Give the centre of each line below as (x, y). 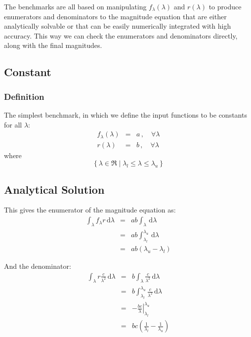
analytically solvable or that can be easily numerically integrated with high (118, 26)
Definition (24, 96)
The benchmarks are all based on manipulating (75, 6)
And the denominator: (38, 266)
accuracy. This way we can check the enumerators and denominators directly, (121, 35)
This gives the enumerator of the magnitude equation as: (90, 210)
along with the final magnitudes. (53, 45)
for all (13, 124)
